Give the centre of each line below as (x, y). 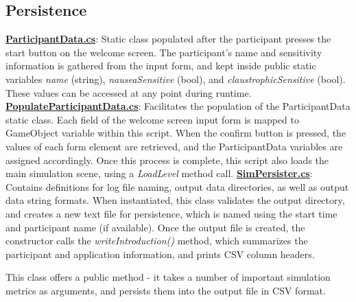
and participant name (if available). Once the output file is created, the (155, 227)
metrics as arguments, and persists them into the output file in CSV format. (166, 290)
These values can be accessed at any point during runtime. (129, 92)
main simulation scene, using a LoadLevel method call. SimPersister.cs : (159, 173)
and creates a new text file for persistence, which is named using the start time (171, 213)
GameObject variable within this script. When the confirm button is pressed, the (176, 133)
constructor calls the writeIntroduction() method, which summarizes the (157, 241)
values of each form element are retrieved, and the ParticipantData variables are (174, 146)
